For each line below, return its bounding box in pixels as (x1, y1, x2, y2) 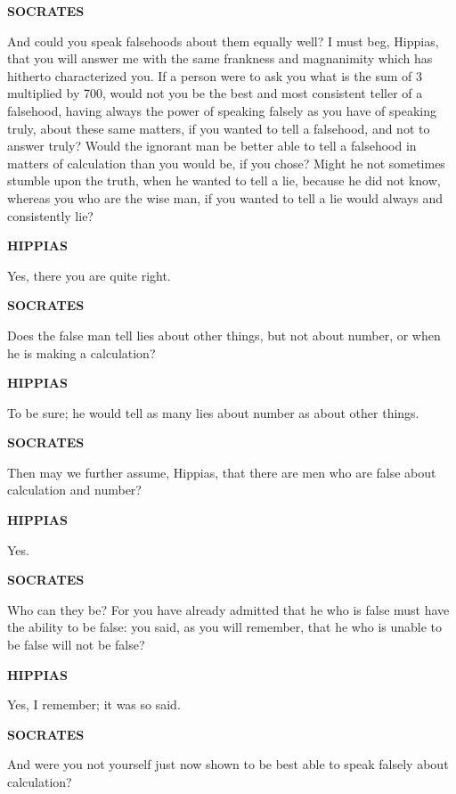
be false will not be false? (7, 635, 145, 654)
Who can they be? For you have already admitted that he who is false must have (7, 600, 450, 618)
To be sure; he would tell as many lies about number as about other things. (7, 403, 419, 422)
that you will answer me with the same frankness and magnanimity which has (7, 49, 433, 68)
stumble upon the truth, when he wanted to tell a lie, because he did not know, (7, 171, 441, 190)
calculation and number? (7, 480, 142, 499)
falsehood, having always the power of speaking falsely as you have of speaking (7, 101, 436, 119)
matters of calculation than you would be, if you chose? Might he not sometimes (7, 153, 445, 172)
